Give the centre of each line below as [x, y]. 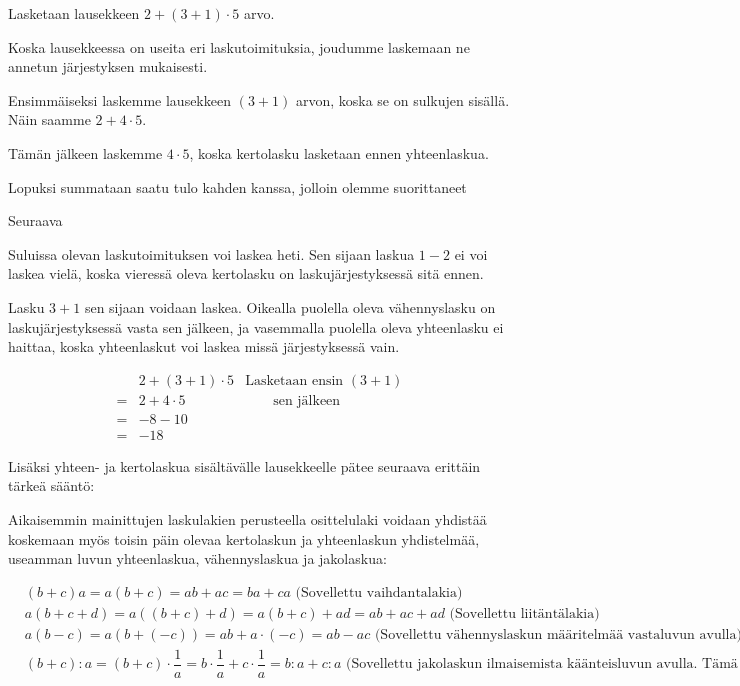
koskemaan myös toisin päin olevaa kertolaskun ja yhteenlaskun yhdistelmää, [244, 538]
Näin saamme [49, 119]
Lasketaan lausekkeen [74, 13]
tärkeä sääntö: [51, 485]
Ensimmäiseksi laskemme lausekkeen [119, 99]
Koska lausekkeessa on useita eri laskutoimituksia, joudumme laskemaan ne [239, 46]
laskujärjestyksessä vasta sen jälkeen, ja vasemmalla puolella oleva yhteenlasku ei [256, 326]
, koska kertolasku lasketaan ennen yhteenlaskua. [339, 152]
